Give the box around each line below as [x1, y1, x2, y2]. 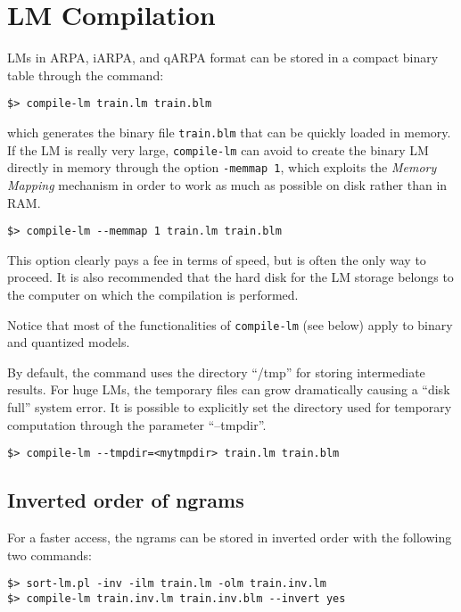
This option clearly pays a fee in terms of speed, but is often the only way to [7, 250, 426, 269]
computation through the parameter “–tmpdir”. [7, 415, 267, 434]
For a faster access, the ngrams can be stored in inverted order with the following [7, 528, 452, 547]
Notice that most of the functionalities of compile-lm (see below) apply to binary [7, 315, 453, 334]
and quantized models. [7, 333, 130, 351]
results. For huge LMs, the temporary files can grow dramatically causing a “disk [7, 380, 450, 399]
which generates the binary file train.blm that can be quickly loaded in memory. [7, 122, 451, 141]
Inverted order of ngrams [7, 486, 244, 514]
